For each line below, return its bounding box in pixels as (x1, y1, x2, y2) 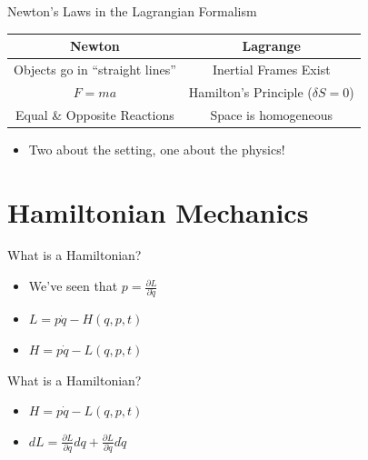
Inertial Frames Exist (212, 59, 331, 78)
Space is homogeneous (210, 105, 333, 124)
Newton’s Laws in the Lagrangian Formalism (7, 2, 257, 20)
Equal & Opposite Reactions (15, 105, 174, 124)
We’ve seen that (28, 276, 118, 295)
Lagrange (242, 36, 301, 55)
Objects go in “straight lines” (14, 59, 176, 78)
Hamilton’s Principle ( (188, 82, 313, 101)
